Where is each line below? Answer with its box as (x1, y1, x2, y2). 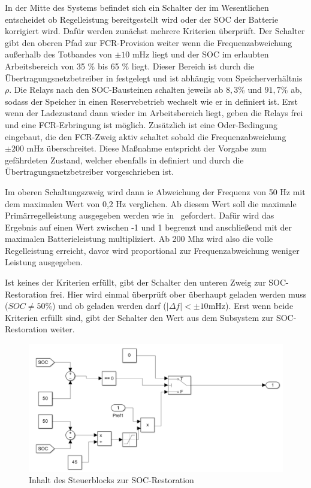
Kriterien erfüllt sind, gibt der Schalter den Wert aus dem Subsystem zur (5, 311, 274, 323)
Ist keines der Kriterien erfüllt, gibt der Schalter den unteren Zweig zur (5, 276, 266, 289)
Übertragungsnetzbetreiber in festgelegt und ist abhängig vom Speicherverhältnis (5, 71, 303, 84)
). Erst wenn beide (225, 299, 294, 312)
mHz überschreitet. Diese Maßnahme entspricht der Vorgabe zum (26, 142, 267, 154)
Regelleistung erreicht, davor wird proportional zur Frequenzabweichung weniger (5, 244, 300, 256)
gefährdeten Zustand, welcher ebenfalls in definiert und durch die (5, 153, 244, 166)
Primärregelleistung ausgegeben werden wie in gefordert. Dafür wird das (5, 209, 274, 222)
